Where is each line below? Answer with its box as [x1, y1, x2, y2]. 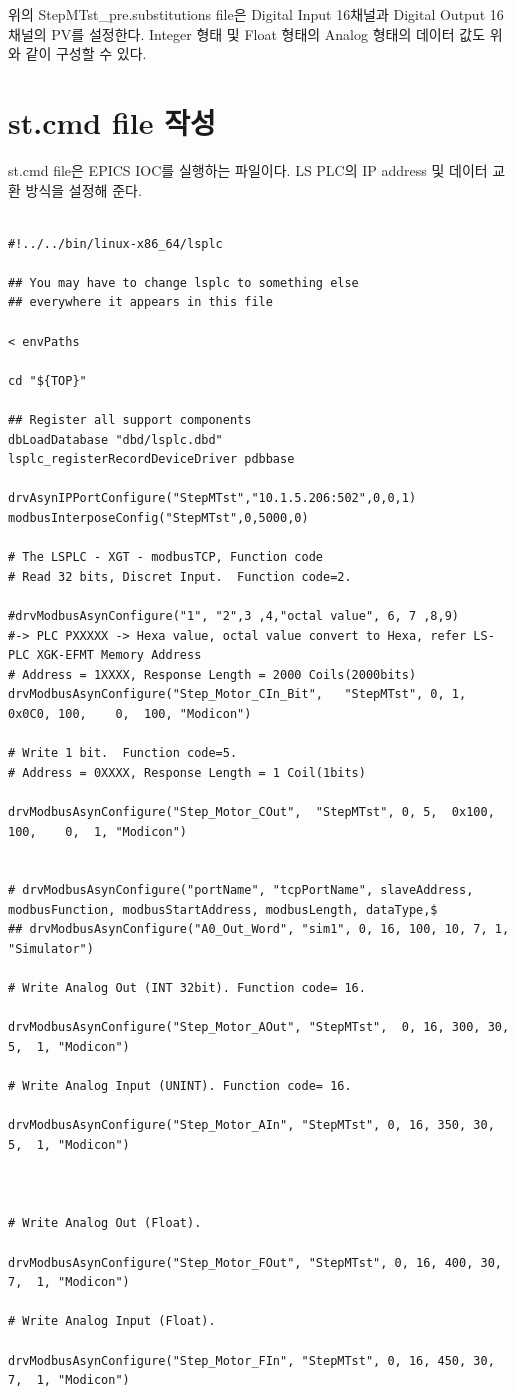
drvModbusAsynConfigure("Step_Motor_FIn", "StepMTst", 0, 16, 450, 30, [8, 1353, 495, 1368]
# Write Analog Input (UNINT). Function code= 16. [8, 1079, 352, 1094]
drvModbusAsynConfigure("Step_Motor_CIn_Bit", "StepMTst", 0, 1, [8, 687, 467, 702]
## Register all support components [8, 413, 252, 428]
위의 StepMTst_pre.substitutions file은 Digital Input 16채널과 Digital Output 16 [8, 4, 504, 24]
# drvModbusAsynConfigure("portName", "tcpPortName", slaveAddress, [8, 883, 474, 898]
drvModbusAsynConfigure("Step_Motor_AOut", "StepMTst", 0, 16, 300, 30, [8, 1020, 510, 1035]
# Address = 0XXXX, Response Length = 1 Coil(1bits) [8, 765, 366, 780]
